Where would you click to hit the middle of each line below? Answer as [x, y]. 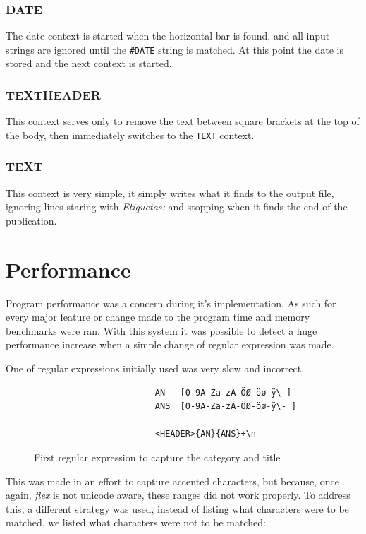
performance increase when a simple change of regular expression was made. [170, 344]
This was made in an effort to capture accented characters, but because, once [172, 481]
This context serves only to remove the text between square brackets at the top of [183, 121]
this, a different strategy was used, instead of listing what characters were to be [177, 508]
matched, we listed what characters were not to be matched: [136, 522]
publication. [31, 220]
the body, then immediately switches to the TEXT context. [130, 135]
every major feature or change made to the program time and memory [158, 317]
